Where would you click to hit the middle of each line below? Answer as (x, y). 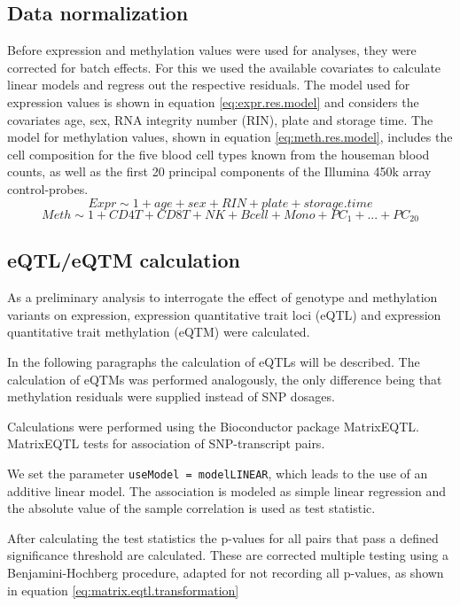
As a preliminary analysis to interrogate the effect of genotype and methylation (222, 297)
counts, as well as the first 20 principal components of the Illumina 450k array (219, 171)
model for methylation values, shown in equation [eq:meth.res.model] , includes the (230, 137)
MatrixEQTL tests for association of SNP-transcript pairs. (166, 443)
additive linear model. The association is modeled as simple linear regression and (226, 490)
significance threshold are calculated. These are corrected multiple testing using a (228, 555)
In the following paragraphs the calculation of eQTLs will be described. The (214, 361)
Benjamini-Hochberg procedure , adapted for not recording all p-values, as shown (226, 572)
